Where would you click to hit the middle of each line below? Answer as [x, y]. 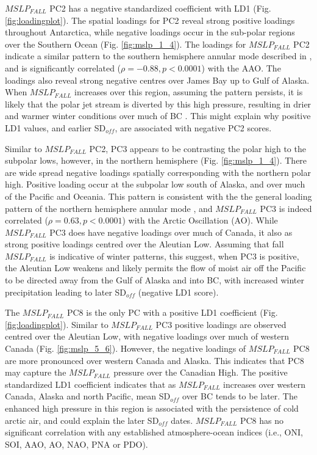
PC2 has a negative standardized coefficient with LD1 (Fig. [160, 8]
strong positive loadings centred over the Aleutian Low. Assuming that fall [144, 244]
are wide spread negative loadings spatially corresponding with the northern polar [158, 172]
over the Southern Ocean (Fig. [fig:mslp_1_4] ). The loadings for [126, 44]
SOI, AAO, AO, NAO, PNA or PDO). [77, 444]
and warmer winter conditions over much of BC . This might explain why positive [158, 116]
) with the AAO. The [241, 67]
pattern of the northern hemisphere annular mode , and [109, 208]
